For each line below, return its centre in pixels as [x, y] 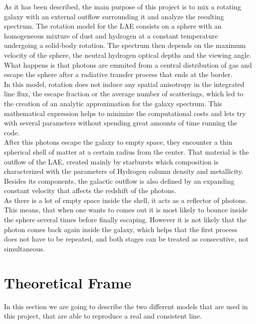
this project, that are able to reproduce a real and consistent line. [103, 316]
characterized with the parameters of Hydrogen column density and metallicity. [124, 171]
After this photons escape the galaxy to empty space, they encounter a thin [118, 142]
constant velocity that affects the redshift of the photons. [90, 190]
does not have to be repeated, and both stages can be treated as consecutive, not [126, 239]
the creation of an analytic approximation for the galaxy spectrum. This [113, 103]
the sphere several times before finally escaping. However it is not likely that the [125, 220]
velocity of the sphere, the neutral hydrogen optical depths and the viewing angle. [128, 55]
